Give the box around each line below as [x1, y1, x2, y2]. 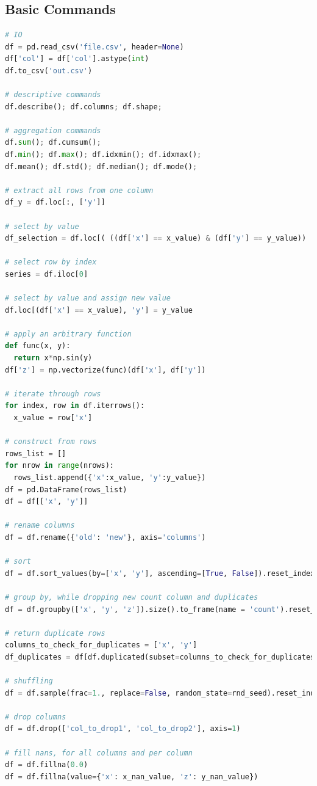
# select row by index [5, 258, 97, 267]
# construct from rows [5, 437, 97, 446]
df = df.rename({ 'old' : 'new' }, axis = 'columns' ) [5, 533, 206, 542]
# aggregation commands [5, 126, 101, 135]
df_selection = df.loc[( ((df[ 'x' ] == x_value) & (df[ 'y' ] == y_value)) [5, 234, 307, 243]
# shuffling [5, 677, 53, 686]
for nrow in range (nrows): [5, 461, 115, 470]
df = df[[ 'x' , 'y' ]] [5, 497, 88, 506]
